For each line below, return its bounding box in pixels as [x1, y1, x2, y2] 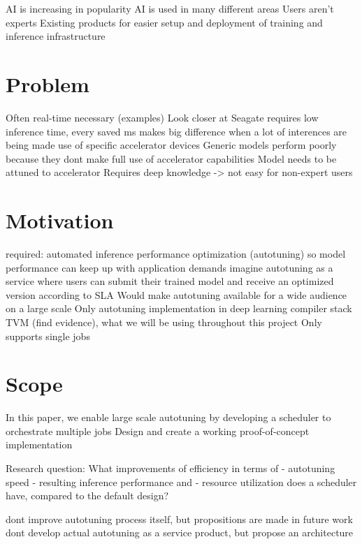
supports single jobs [6, 328, 90, 343]
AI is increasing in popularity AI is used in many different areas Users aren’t [6, 1, 334, 15]
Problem [6, 69, 89, 98]
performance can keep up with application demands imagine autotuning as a [6, 260, 333, 274]
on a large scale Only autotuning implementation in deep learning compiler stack [6, 301, 352, 316]
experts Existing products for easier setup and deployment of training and [6, 15, 323, 29]
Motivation [6, 206, 114, 235]
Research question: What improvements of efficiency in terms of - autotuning [6, 461, 335, 476]
